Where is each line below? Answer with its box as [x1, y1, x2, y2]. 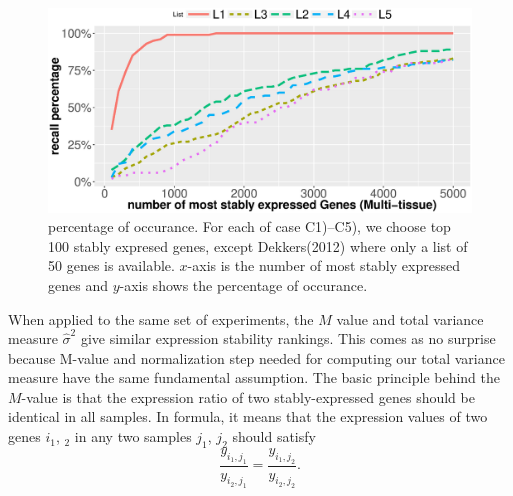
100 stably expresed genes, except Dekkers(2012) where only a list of [48, 235, 468, 256]
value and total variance [336, 308, 484, 329]
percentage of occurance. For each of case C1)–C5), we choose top [48, 216, 451, 237]
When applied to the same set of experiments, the [8, 308, 314, 329]
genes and [48, 274, 108, 295]
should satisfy [232, 426, 316, 447]
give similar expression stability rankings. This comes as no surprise [80, 328, 496, 349]
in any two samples [74, 426, 192, 447]
